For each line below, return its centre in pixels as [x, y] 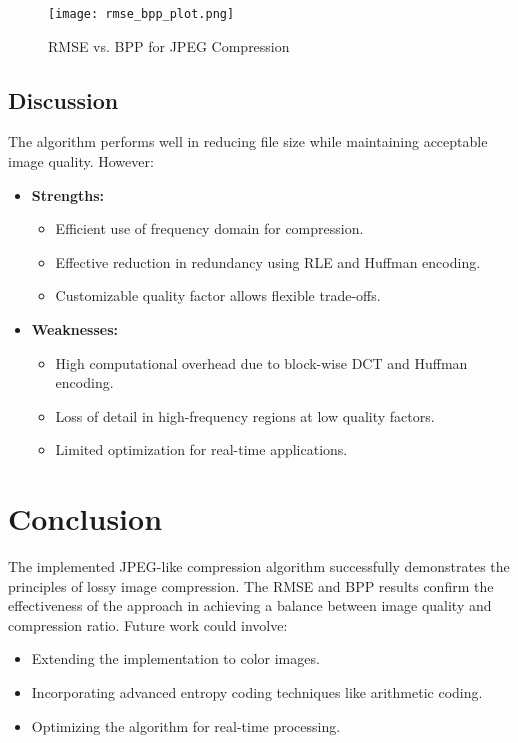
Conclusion [85, 518]
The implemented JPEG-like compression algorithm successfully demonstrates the [259, 566]
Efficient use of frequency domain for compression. [209, 228]
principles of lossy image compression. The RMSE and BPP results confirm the [251, 585]
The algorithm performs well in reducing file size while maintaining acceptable [248, 141]
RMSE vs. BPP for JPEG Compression [169, 45]
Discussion [63, 99]
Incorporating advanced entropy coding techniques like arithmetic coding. [257, 692]
